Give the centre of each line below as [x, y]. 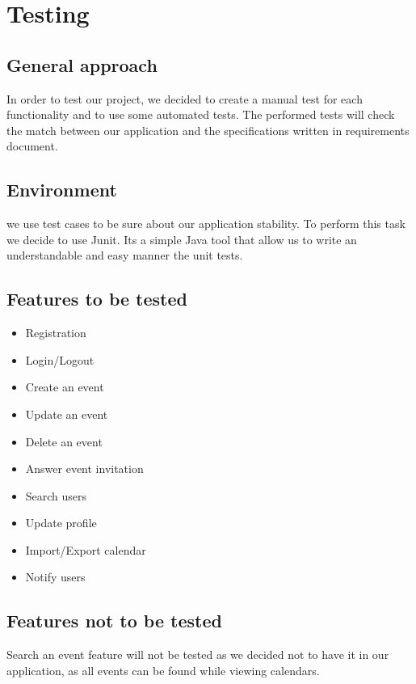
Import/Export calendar [86, 549]
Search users [56, 495]
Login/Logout [60, 359]
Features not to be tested [114, 621]
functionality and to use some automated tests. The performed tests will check [201, 114]
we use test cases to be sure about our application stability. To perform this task [206, 224]
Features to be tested [97, 299]
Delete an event [64, 441]
